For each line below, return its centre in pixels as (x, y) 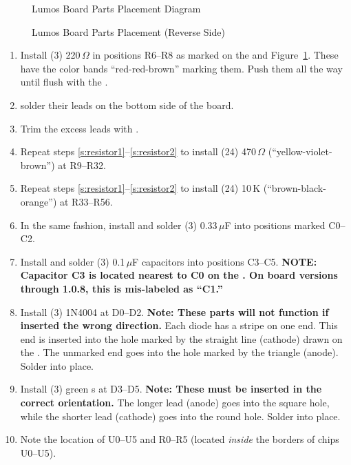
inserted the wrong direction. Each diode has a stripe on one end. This (179, 325)
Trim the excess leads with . (79, 128)
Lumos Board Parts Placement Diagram (116, 8)
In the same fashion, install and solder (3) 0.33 (119, 225)
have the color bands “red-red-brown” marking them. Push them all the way (181, 68)
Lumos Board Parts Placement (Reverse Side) (128, 31)
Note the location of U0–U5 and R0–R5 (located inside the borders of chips (180, 439)
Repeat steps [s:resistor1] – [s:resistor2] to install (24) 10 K (140, 188)
